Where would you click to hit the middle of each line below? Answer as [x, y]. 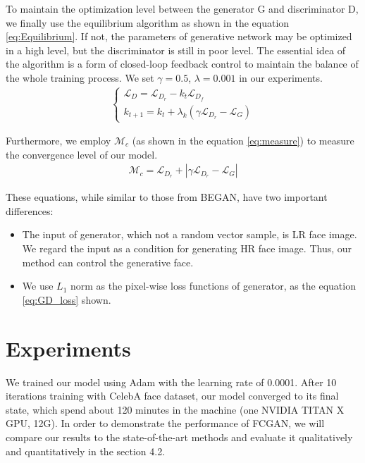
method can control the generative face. [108, 262]
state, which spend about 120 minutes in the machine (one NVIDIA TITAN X [175, 409]
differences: [30, 210]
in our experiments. [281, 77]
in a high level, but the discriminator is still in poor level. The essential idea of [175, 50]
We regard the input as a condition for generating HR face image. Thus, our [187, 248]
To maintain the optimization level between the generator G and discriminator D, [182, 8]
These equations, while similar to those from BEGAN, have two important [167, 197]
